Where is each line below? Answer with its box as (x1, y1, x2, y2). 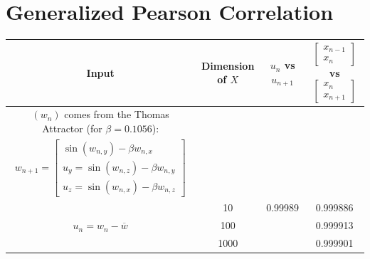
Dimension (201, 58, 255, 73)
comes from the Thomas (64, 107, 169, 122)
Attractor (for (42, 121, 102, 136)
